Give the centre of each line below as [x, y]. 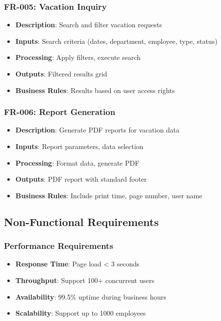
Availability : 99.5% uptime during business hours [91, 296]
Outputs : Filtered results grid [61, 74]
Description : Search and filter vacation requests [89, 25]
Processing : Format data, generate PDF [77, 162]
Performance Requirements [59, 246]
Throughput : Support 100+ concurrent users [85, 280]
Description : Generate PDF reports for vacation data [97, 130]
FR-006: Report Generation [60, 112]
